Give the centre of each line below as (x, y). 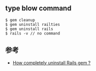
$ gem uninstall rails (29, 29)
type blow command (38, 8)
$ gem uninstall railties (33, 24)
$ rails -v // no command (33, 33)
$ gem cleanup (20, 20)
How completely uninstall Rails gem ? (52, 62)
